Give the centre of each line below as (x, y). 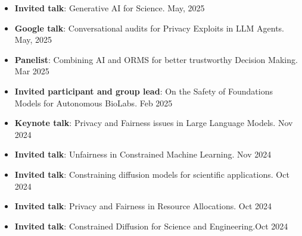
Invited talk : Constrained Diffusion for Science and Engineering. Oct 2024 (151, 226)
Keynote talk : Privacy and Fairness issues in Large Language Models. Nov (154, 123)
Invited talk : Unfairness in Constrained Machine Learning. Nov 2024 (143, 154)
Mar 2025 (32, 71)
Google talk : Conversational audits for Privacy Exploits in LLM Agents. (149, 28)
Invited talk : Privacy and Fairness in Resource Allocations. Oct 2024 (143, 206)
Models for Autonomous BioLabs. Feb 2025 (94, 103)
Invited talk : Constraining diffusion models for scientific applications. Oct (152, 174)
